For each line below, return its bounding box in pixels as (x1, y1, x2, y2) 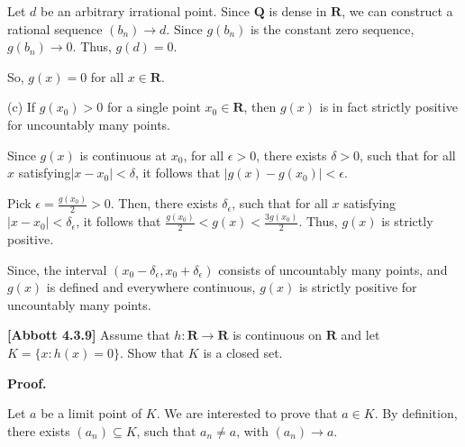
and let (341, 325, 380, 344)
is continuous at (79, 145, 167, 164)
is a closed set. (203, 343, 283, 361)
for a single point (106, 97, 201, 116)
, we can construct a (342, 2, 453, 20)
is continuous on (232, 325, 323, 344)
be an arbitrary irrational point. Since (41, 2, 251, 20)
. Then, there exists (110, 194, 218, 213)
